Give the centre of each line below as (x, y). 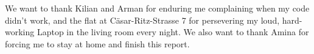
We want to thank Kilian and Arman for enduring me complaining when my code (157, 8)
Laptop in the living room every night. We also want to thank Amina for (173, 32)
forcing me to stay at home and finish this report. (97, 43)
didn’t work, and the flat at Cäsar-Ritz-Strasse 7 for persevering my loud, (142, 20)
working (20, 32)
